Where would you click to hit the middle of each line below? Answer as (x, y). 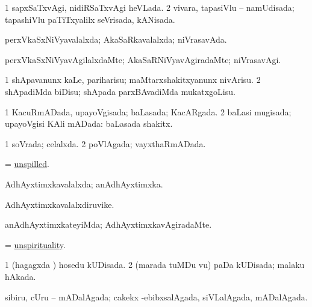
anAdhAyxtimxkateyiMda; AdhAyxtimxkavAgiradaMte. (108, 224)
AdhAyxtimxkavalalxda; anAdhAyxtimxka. (84, 184)
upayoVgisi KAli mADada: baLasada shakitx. (89, 123)
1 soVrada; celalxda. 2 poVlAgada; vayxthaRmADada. (105, 143)
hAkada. (20, 276)
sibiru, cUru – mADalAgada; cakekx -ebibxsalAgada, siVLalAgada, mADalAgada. (156, 296)
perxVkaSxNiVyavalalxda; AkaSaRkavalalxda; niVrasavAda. (116, 39)
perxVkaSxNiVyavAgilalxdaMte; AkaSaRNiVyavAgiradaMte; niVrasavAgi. (143, 59)
